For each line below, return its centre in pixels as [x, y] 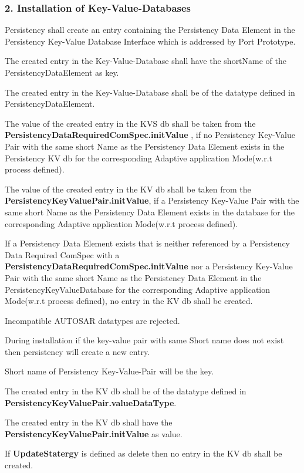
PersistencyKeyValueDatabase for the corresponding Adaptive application [138, 289]
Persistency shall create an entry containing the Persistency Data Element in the [150, 30]
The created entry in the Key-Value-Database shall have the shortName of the [146, 61]
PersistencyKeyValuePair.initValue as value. [94, 433]
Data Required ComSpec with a [62, 254]
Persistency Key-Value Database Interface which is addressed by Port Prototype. [150, 41]
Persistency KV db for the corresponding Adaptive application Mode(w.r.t [139, 158]
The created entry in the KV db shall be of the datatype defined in [126, 391]
